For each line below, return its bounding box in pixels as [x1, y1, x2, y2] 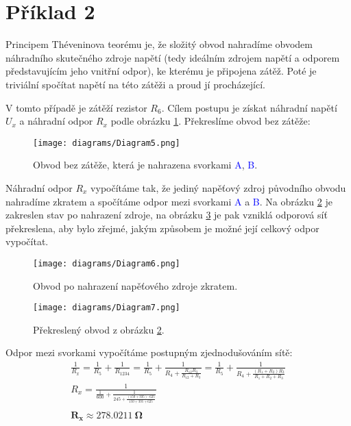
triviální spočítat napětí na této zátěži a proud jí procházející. [5, 77, 266, 91]
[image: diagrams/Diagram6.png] [33, 258, 180, 268]
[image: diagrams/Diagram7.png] [33, 303, 180, 313]
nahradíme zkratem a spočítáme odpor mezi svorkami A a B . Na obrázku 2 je [5, 194, 332, 208]
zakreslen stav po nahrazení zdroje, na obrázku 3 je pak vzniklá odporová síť [5, 208, 328, 222]
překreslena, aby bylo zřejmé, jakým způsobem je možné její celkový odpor [5, 221, 319, 235]
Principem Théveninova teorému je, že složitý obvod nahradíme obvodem [5, 37, 313, 51]
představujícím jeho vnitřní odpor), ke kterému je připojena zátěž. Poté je [5, 64, 317, 78]
